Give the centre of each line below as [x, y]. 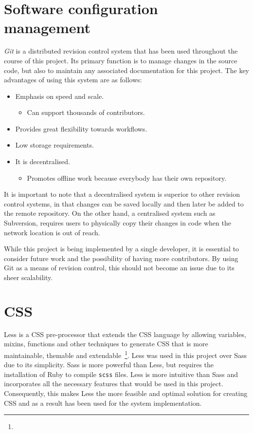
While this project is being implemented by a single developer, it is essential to [122, 249]
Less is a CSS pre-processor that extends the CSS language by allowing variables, [125, 334]
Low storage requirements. [54, 145]
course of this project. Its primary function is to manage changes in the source [121, 60]
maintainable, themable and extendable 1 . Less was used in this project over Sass [125, 354]
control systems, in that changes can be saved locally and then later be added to [124, 203]
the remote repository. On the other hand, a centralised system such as [110, 213]
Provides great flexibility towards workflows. [81, 128]
